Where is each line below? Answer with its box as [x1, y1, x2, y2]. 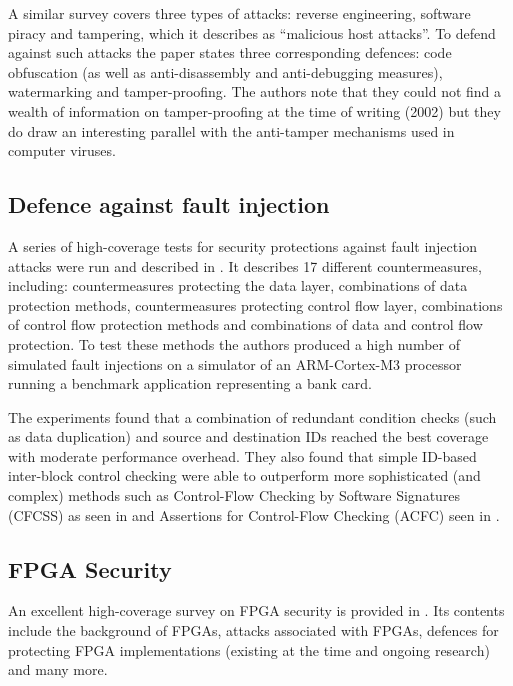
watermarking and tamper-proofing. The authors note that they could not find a [8, 81, 502, 102]
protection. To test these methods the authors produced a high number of [8, 333, 460, 354]
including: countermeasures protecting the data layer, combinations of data [8, 275, 468, 296]
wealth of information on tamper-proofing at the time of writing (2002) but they [8, 100, 501, 121]
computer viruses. [8, 140, 116, 161]
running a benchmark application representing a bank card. [8, 373, 372, 394]
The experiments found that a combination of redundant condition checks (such [8, 406, 497, 427]
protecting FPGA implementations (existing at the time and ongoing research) [8, 639, 490, 660]
